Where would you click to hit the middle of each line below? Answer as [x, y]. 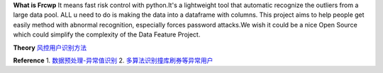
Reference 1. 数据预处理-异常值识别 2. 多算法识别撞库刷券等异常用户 [113, 60]
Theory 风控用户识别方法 [50, 47]
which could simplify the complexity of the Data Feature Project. [107, 34]
